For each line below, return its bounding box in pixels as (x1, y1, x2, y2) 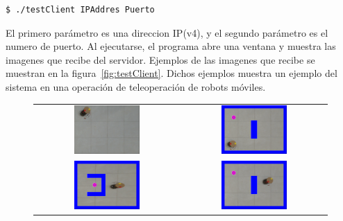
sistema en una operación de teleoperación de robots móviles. (6, 79, 266, 94)
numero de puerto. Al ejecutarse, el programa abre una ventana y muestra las (6, 39, 336, 53)
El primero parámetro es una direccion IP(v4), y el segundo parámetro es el (6, 25, 328, 39)
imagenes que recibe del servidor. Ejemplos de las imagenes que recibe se (6, 52, 315, 67)
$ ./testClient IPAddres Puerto (6, 5, 155, 15)
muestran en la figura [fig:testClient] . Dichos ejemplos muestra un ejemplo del (6, 66, 337, 80)
